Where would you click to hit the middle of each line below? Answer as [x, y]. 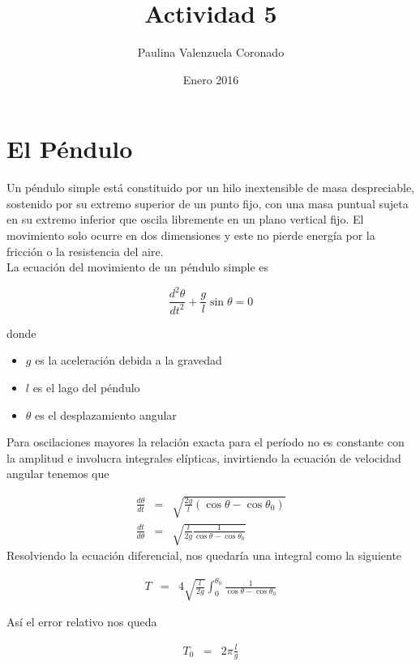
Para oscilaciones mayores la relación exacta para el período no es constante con [206, 442]
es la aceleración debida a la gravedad [129, 360]
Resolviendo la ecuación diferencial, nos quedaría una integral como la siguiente [204, 555]
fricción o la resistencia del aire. [85, 251]
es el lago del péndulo [86, 387]
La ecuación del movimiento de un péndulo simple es [138, 267]
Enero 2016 [211, 79]
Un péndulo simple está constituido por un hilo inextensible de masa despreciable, [211, 188]
